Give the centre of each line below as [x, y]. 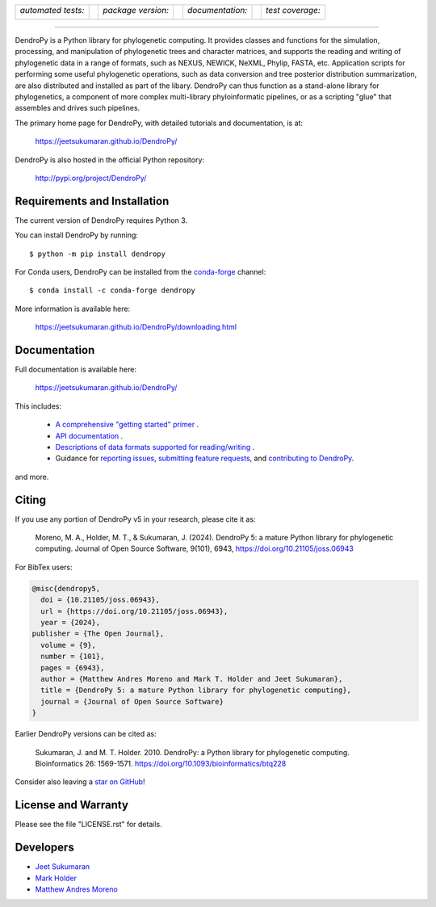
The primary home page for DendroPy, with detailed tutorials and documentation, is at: [159, 123]
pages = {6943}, [73, 668]
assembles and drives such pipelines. [78, 108]
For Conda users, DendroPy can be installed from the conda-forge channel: [140, 271]
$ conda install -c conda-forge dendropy [112, 290]
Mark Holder [56, 878]
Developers [44, 848]
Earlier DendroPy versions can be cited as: [86, 734]
